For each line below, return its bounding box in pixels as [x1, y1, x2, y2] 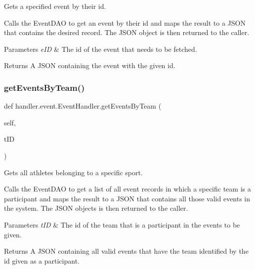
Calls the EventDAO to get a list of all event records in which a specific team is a [4, 184, 251, 194]
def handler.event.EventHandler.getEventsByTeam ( [4, 101, 162, 111]
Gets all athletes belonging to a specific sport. [4, 167, 143, 177]
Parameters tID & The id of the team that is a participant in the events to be [4, 219, 240, 230]
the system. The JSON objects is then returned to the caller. [4, 203, 188, 213]
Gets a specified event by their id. [4, 1, 106, 11]
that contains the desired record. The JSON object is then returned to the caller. [4, 27, 250, 38]
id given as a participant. [4, 255, 80, 266]
